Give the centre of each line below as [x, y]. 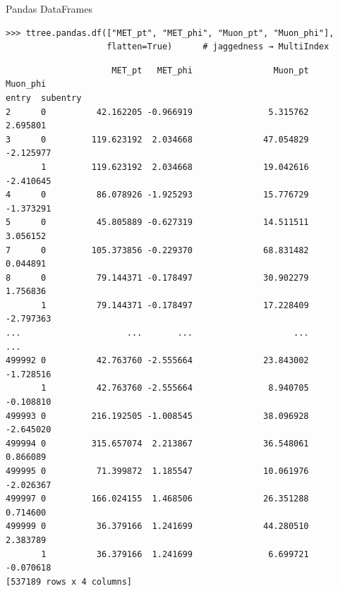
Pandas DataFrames [49, 8]
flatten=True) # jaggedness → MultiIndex [218, 47]
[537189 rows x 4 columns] [69, 581]
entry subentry [44, 98]
